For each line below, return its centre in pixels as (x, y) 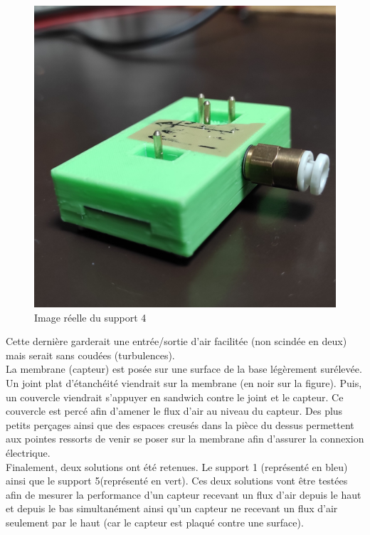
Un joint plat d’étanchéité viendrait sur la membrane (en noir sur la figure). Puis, (184, 382)
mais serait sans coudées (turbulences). (90, 355)
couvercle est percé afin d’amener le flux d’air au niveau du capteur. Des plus (174, 411)
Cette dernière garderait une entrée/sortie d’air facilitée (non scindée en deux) (176, 341)
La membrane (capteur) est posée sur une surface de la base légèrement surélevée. (184, 369)
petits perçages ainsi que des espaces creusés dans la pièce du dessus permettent (180, 424)
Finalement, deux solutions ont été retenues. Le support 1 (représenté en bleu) (177, 466)
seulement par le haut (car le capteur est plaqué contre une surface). (155, 522)
